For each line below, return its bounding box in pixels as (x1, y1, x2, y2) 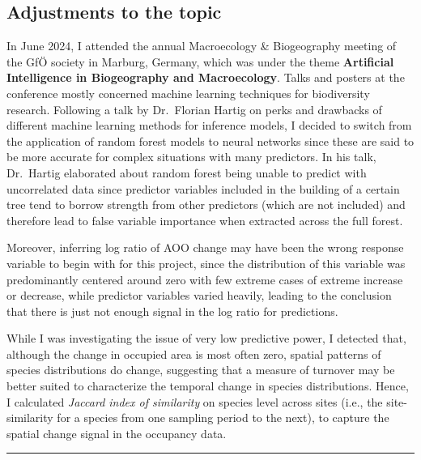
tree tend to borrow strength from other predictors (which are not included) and (6, 196, 406, 213)
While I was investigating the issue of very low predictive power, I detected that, (6, 330, 406, 347)
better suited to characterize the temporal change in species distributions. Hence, (6, 377, 409, 394)
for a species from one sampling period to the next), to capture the (57, 409, 389, 426)
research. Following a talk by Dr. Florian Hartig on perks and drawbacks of (6, 100, 382, 117)
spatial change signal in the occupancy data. (6, 424, 227, 441)
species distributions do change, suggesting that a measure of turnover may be (6, 361, 395, 378)
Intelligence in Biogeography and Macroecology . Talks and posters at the (6, 69, 405, 86)
